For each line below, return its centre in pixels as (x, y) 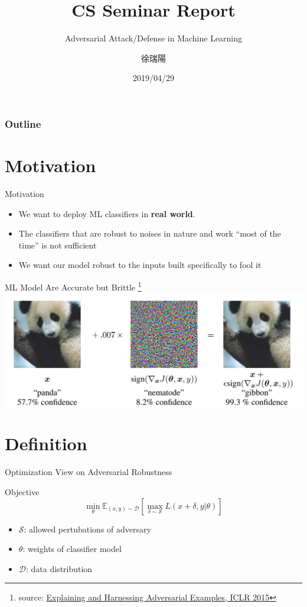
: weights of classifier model (72, 549)
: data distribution (59, 568)
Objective (22, 491)
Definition (46, 443)
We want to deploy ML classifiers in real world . (107, 213)
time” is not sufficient (58, 245)
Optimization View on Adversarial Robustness (89, 472)
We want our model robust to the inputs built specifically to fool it (140, 265)
